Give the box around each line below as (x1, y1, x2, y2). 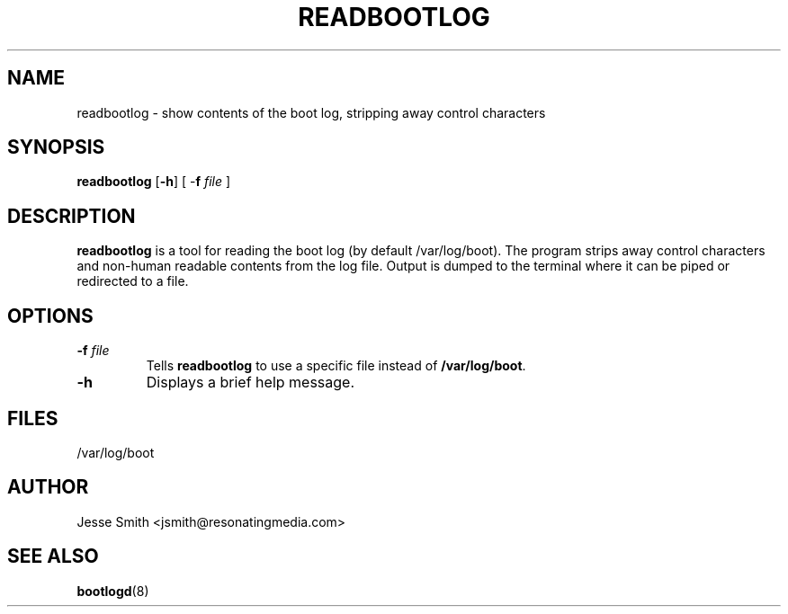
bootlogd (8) (76, 583, 149, 599)
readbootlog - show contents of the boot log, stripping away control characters (76, 104, 546, 120)
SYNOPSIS (7, 136, 105, 159)
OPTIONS (7, 304, 94, 327)
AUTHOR (7, 476, 89, 499)
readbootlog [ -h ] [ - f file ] (76, 174, 231, 190)
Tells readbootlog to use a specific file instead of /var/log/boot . (146, 358, 526, 374)
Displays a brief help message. (146, 373, 355, 392)
